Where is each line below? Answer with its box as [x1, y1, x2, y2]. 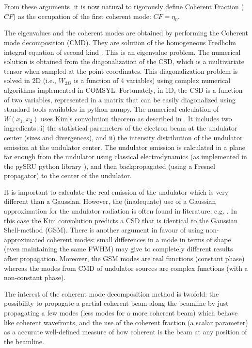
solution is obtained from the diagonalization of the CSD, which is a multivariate [4, 56, 244, 66]
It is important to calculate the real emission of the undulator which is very [4, 186, 229, 197]
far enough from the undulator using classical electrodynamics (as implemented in [4, 151, 247, 162]
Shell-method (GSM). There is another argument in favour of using [4, 225, 204, 235]
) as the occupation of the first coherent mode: [13, 11, 151, 21]
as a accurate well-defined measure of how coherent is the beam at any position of [4, 327, 247, 337]
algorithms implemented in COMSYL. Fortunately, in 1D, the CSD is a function [4, 84, 243, 95]
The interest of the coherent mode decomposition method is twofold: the [4, 288, 219, 298]
